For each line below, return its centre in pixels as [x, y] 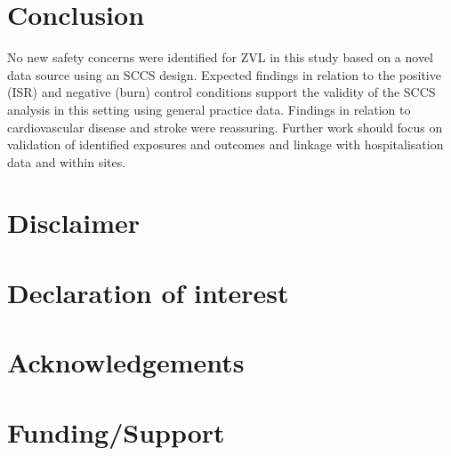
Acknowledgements [126, 362]
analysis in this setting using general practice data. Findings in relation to [209, 109]
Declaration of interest [148, 292]
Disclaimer [74, 223]
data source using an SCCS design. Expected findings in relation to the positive [224, 74]
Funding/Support [116, 432]
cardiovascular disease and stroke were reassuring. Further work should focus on [225, 127]
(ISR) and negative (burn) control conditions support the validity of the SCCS [221, 92]
